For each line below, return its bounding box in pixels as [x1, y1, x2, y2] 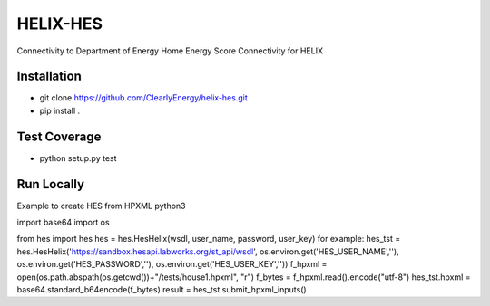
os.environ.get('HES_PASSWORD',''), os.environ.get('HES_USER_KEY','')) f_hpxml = [16, 259, 328, 270]
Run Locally [16, 177, 85, 192]
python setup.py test [39, 152, 117, 163]
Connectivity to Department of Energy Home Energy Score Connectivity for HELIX [16, 45, 324, 56]
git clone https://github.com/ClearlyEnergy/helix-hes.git [39, 92, 249, 103]
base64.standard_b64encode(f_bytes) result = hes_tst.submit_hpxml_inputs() [16, 284, 308, 294]
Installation [16, 69, 82, 84]
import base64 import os [16, 217, 110, 228]
